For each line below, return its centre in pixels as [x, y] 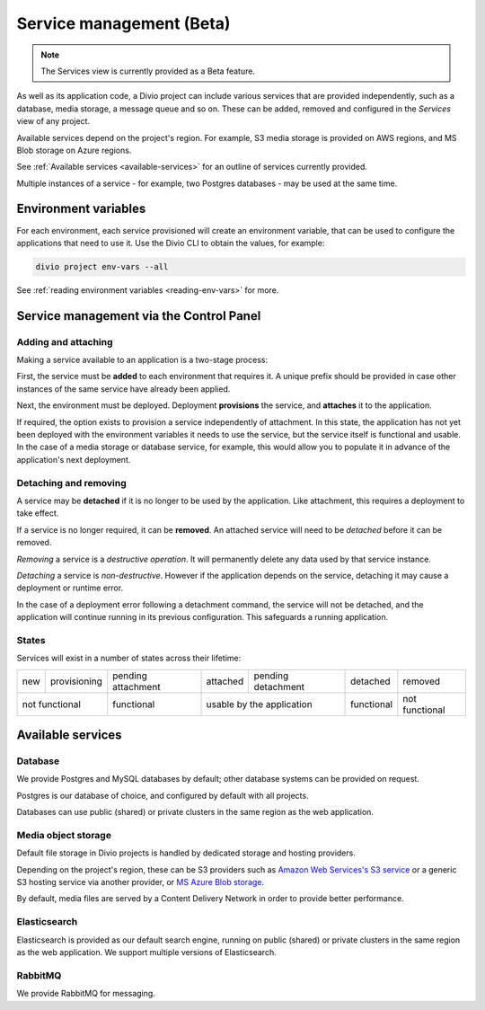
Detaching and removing [72, 483]
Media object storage [64, 835]
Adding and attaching [65, 341]
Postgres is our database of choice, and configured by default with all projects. [163, 795]
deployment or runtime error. [70, 588]
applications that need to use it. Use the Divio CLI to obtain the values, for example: [171, 243]
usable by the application [260, 704]
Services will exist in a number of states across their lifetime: [129, 658]
